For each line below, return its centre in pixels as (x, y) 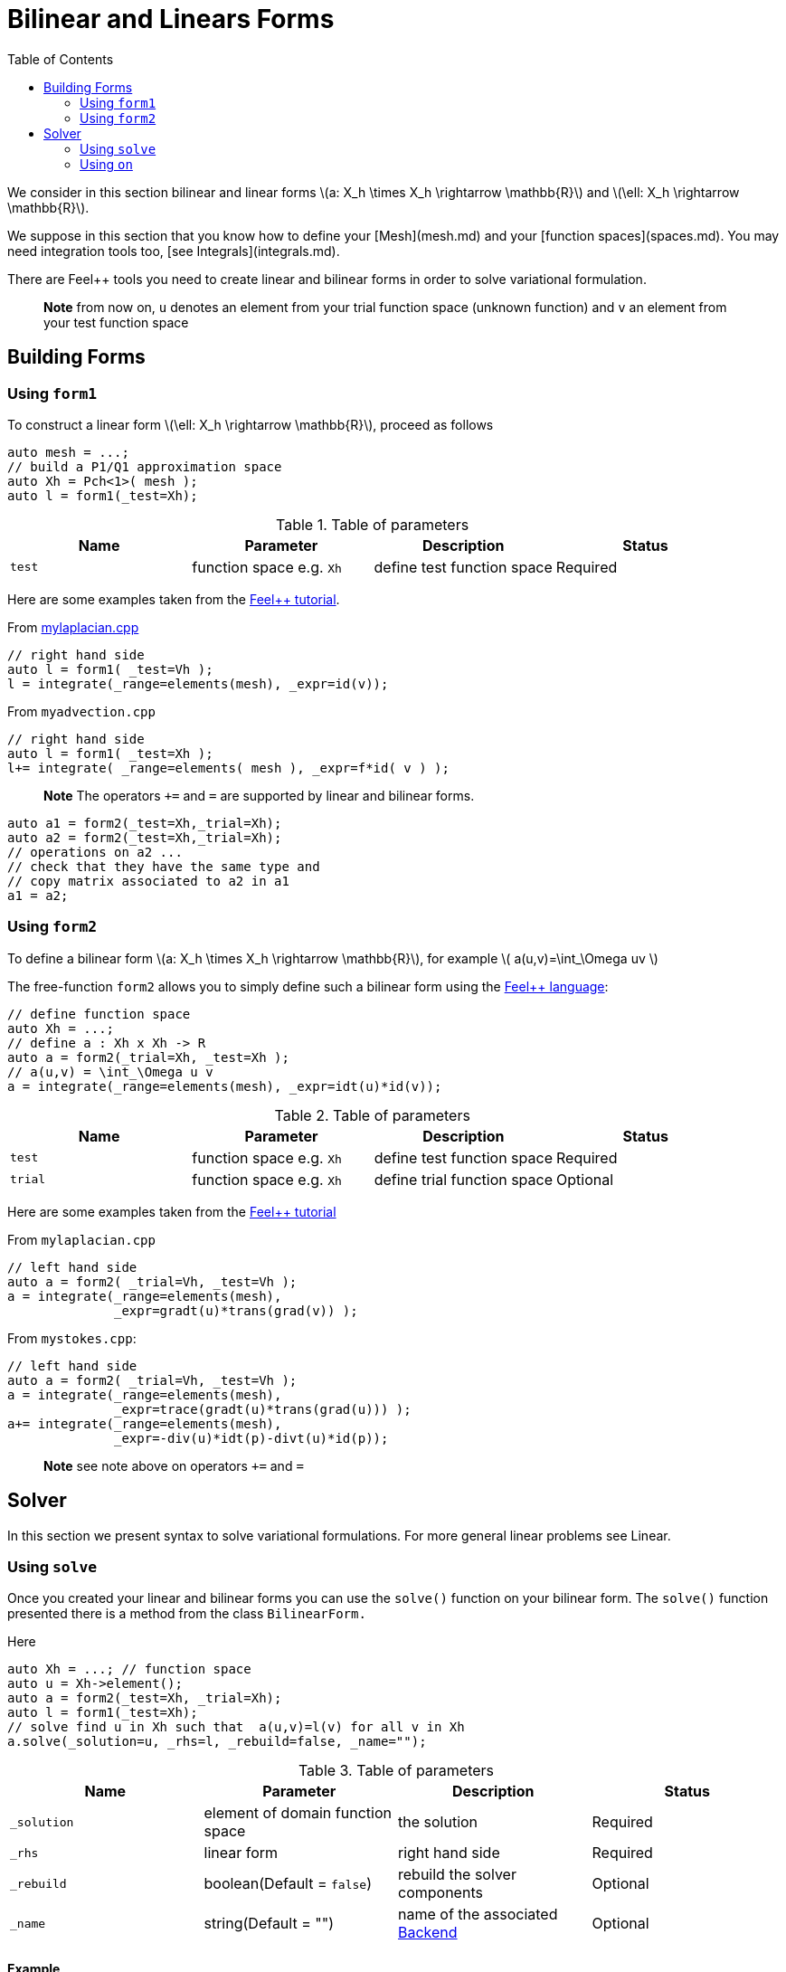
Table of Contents (61, 59)
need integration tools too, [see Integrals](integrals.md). (174, 251)
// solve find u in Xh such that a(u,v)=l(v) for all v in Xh (236, 1727)
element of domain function (298, 1813)
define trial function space (464, 1179)
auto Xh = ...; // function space (129, 1669)
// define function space (99, 1014)
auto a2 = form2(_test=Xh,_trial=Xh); (145, 837)
